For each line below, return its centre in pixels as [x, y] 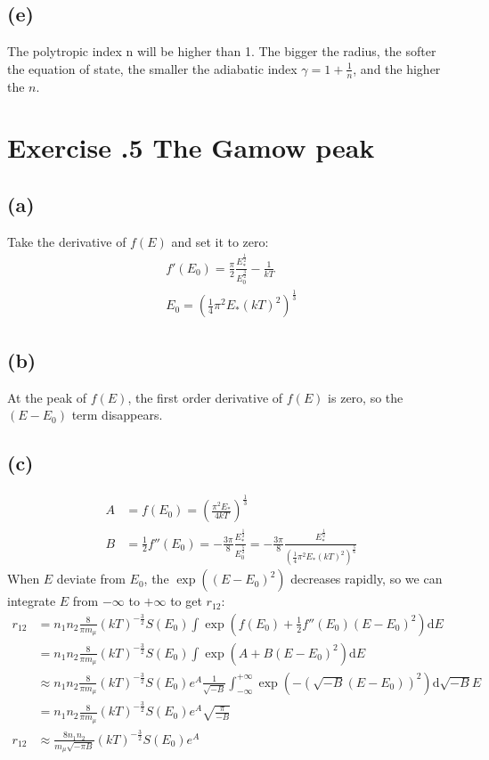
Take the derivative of [67, 241]
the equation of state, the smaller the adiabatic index [152, 68]
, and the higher [397, 68]
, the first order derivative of [205, 397]
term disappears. [117, 415]
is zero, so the [366, 397]
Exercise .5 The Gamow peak [191, 147]
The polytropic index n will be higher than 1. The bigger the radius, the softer [222, 51]
